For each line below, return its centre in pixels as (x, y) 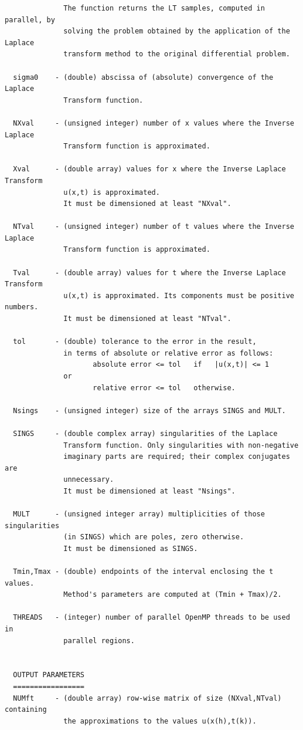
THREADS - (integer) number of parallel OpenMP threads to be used (151, 618)
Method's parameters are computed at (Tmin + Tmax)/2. (173, 595)
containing (26, 710)
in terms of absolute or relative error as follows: (168, 353)
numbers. (22, 307)
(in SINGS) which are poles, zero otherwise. (154, 537)
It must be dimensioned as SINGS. (131, 548)
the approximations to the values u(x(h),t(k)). (160, 721)
